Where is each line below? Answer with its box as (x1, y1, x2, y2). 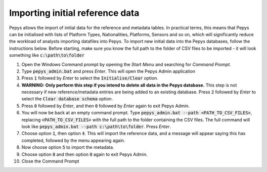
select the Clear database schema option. (21, 96, 113, 102)
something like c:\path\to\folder (9, 52, 85, 58)
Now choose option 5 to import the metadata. (21, 144, 114, 150)
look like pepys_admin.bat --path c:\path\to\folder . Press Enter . (21, 124, 171, 129)
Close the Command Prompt (21, 158, 80, 164)
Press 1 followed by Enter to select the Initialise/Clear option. (21, 75, 158, 81)
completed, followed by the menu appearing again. (21, 137, 126, 143)
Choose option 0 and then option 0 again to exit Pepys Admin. (21, 151, 148, 157)
